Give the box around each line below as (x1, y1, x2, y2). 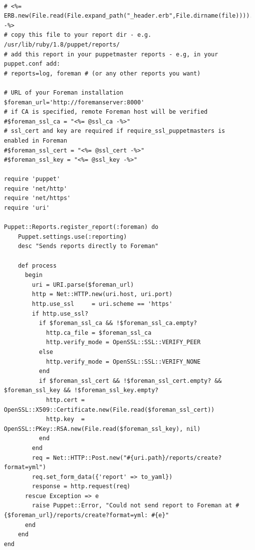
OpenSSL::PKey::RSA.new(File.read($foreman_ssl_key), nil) (4, 425, 201, 432)
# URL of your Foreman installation (4, 89, 124, 96)
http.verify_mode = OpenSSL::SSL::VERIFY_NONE (46, 358, 201, 365)
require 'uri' (4, 204, 50, 212)
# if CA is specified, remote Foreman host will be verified (4, 108, 208, 116)
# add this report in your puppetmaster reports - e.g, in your (4, 50, 218, 58)
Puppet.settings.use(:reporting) (18, 233, 127, 240)
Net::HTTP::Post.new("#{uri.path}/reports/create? (53, 454, 222, 461)
